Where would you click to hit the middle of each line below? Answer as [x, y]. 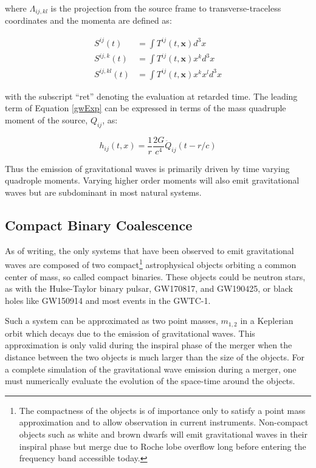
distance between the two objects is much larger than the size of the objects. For [155, 356]
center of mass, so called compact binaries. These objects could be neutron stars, [155, 276]
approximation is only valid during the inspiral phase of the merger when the [149, 345]
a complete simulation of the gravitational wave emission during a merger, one [151, 369]
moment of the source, [46, 119]
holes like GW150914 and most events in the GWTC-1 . [108, 300]
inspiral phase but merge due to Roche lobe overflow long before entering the [163, 446]
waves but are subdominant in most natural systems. [103, 192]
